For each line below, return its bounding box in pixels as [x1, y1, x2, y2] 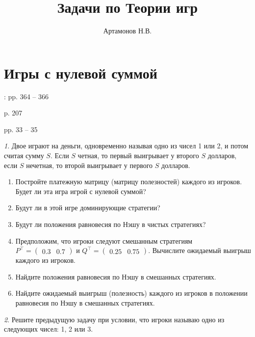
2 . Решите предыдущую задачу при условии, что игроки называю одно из [4, 314, 225, 324]
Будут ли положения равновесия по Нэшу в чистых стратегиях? [15, 219, 206, 229]
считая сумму [4, 150, 44, 161]
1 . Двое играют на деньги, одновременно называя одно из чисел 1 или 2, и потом [4, 140, 249, 151]
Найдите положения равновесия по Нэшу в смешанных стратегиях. [15, 271, 216, 281]
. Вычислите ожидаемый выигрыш [148, 245, 251, 255]
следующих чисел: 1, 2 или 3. [4, 324, 93, 334]
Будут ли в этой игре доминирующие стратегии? [15, 202, 160, 213]
